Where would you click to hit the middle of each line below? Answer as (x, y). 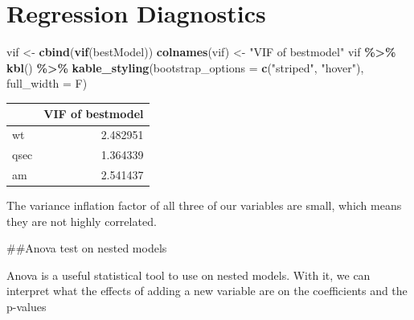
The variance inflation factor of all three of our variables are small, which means (204, 205)
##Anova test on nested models (87, 248)
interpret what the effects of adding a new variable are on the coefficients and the (207, 291)
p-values (27, 306)
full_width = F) (47, 83)
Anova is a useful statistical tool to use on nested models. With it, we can (189, 275)
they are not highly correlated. (82, 221)
